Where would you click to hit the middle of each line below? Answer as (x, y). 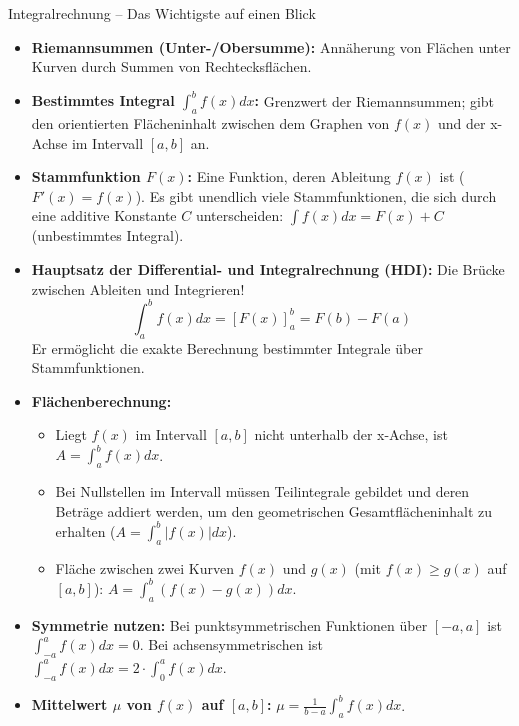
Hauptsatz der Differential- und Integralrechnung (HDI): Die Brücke (268, 269)
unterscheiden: (239, 215)
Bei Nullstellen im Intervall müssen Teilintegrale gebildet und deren (262, 491)
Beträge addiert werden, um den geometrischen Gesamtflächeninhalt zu (274, 510)
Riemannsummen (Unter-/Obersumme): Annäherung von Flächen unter (271, 46)
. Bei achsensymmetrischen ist (231, 644)
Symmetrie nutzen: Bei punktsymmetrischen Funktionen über (229, 624)
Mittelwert (69, 704)
